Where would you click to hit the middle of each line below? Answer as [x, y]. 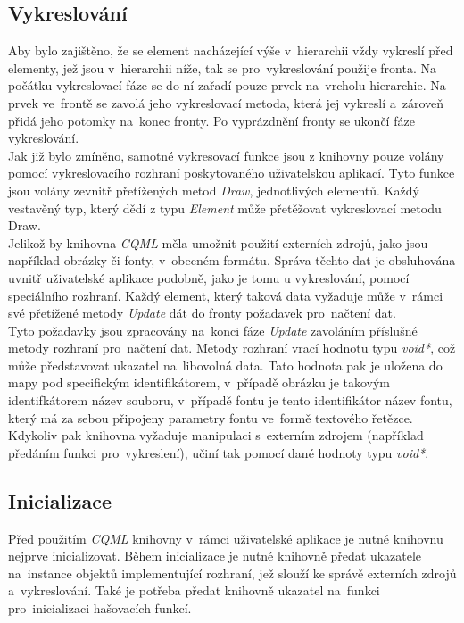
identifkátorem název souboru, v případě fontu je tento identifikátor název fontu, [230, 400]
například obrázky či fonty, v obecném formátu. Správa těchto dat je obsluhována [232, 260]
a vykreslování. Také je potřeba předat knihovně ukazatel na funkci [194, 590]
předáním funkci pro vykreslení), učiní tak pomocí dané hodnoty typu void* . [219, 452]
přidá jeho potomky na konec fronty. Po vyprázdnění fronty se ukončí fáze [211, 120]
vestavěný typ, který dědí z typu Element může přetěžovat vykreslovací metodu [225, 208]
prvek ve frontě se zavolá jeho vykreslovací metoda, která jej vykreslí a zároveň [226, 102]
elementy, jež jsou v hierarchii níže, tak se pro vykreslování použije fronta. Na [222, 67]
